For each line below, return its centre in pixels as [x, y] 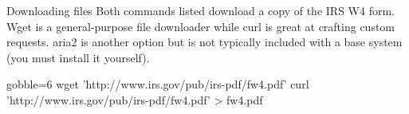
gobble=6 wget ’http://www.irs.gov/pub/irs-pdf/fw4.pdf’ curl [158, 84]
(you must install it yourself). [78, 57]
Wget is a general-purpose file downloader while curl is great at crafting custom [201, 26]
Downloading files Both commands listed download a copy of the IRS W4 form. [201, 10]
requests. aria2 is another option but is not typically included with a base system [204, 42]
